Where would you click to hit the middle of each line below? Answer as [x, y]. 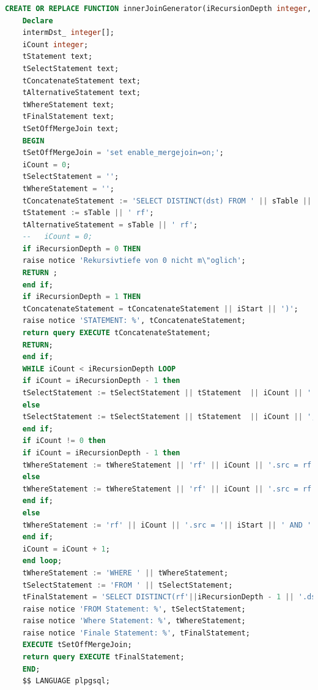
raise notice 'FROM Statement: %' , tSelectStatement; [134, 609]
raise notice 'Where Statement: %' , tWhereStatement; [134, 621]
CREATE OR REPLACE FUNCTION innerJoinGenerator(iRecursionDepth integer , [158, 9]
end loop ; [42, 561]
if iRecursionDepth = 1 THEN [81, 297]
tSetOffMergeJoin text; [71, 128]
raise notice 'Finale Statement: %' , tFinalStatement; [136, 633]
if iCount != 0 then [64, 441]
